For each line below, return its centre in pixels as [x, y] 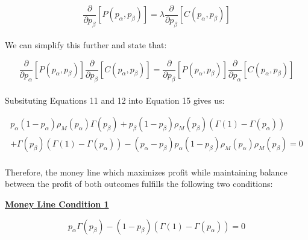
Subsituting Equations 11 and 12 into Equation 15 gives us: [115, 100]
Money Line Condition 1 [57, 204]
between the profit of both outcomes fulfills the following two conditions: [139, 184]
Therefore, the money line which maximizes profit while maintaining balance [146, 172]
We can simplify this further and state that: [86, 45]
